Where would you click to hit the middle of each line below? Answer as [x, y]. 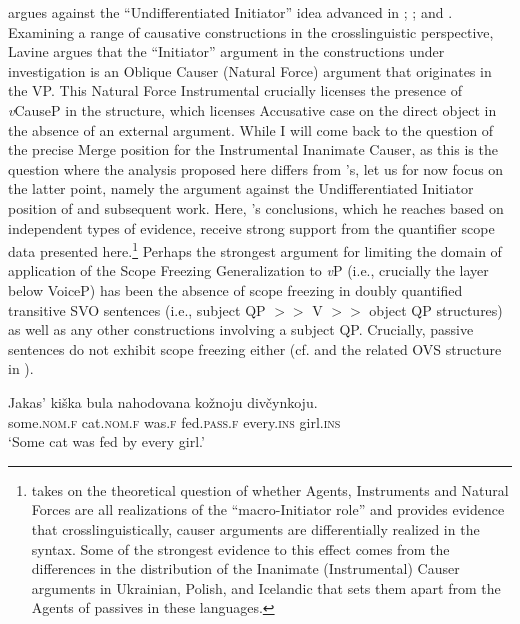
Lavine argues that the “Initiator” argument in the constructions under [226, 51]
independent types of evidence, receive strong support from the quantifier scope [251, 227]
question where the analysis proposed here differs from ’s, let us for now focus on [256, 168]
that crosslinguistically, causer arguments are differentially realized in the [255, 528]
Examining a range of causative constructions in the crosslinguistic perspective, [251, 31]
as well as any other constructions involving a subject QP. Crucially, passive [241, 329]
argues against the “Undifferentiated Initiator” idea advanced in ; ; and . [230, 12]
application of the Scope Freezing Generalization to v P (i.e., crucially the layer [248, 270]
